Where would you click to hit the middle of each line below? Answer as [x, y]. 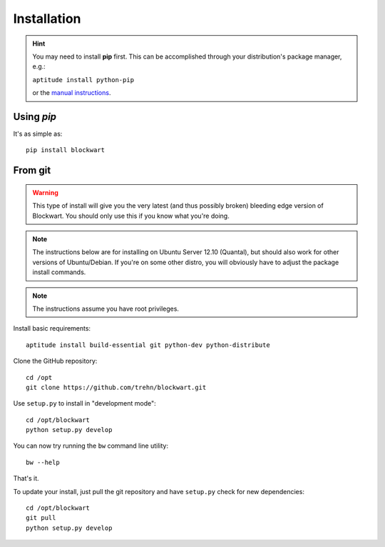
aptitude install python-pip [83, 80]
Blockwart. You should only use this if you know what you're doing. [131, 216]
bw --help [43, 462]
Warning [45, 192]
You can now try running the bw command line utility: [91, 446]
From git [32, 170]
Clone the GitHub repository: [55, 361]
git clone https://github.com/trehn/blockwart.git [116, 387]
